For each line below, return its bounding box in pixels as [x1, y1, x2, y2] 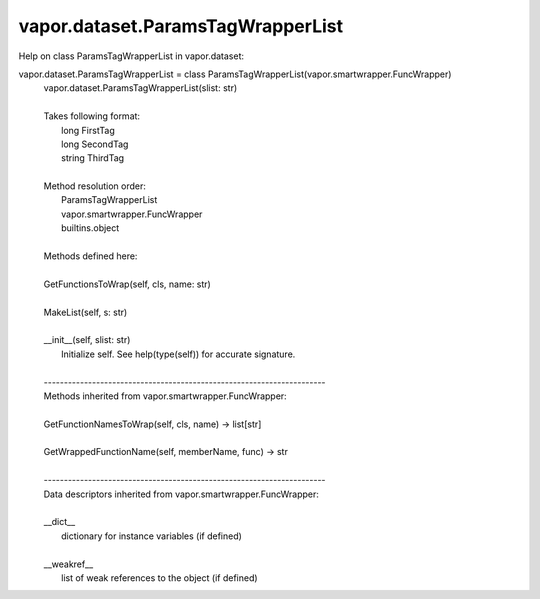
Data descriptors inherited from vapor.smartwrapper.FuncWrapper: [43, 488, 320, 500]
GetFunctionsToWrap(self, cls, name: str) [43, 278, 212, 290]
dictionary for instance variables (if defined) [61, 530, 242, 542]
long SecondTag [61, 138, 129, 150]
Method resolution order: [43, 180, 147, 192]
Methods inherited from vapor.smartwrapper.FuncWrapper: [43, 390, 287, 402]
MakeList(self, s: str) [43, 306, 128, 318]
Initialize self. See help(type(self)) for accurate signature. [61, 348, 296, 360]
